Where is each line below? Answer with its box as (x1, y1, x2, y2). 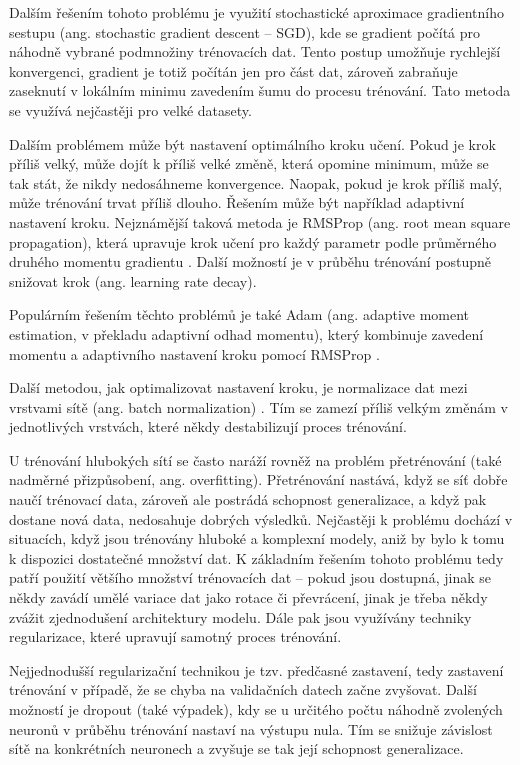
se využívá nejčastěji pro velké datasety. (9, 99, 252, 120)
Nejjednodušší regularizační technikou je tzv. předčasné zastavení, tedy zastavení (9, 659, 504, 680)
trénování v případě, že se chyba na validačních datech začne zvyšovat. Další (9, 679, 477, 700)
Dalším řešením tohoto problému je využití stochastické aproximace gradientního (9, 2, 504, 22)
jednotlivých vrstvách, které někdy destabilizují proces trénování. (9, 416, 407, 437)
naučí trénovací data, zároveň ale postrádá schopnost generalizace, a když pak (9, 489, 487, 510)
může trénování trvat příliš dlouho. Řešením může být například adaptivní (9, 192, 465, 213)
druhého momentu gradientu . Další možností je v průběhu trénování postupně (9, 251, 492, 272)
